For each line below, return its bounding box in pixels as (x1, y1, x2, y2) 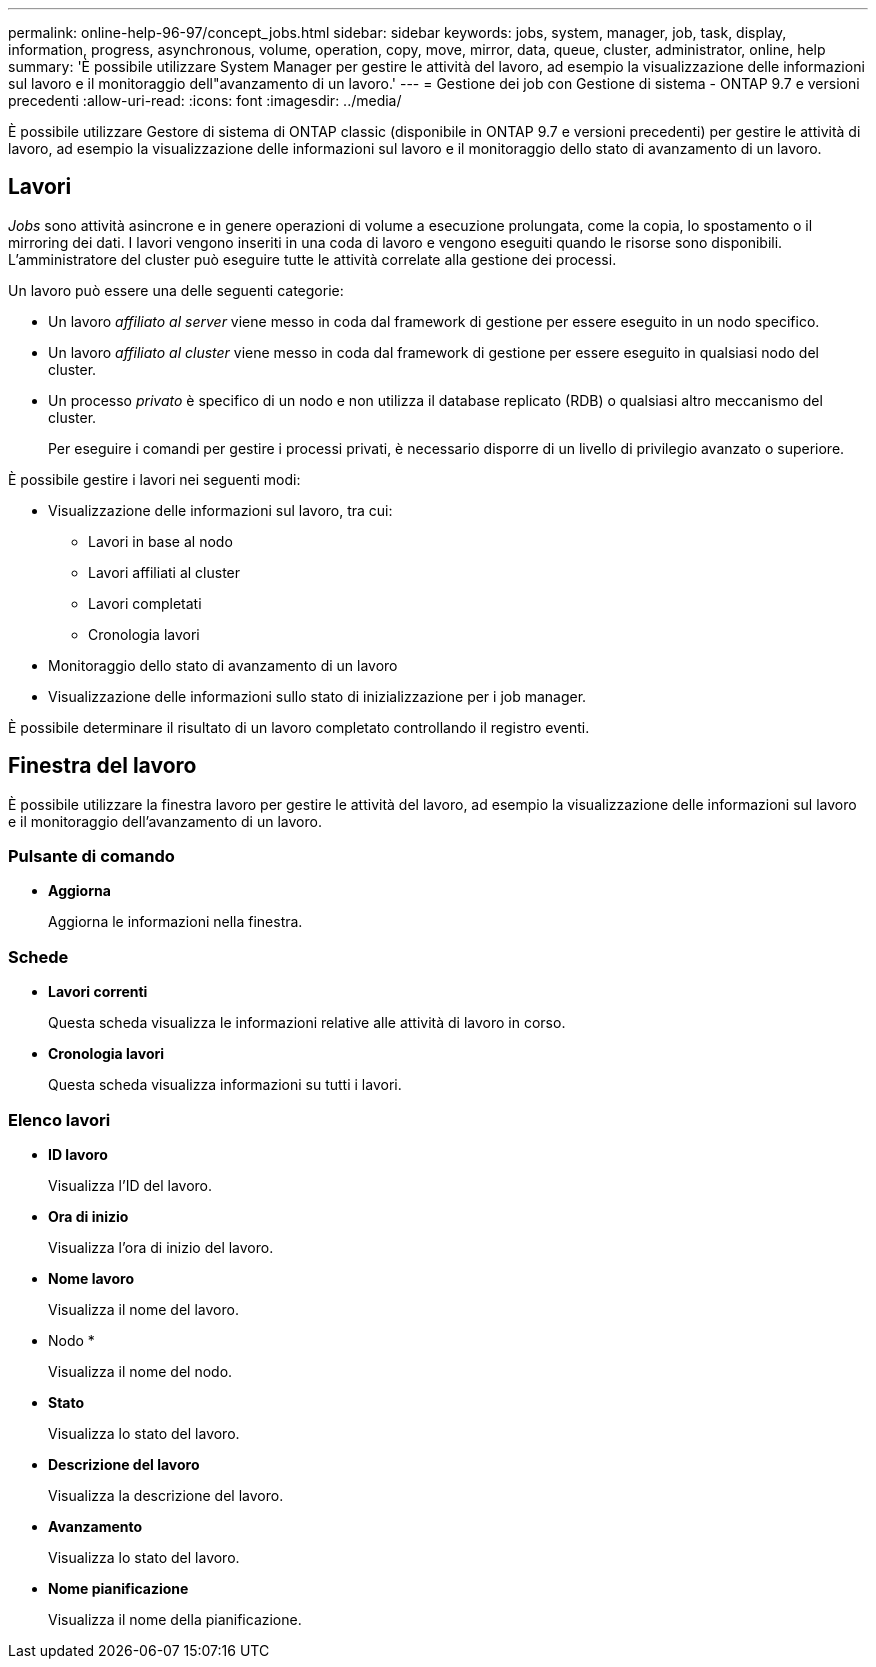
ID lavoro (48, 1145, 108, 1163)
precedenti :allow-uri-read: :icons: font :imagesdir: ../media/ (8, 92, 402, 109)
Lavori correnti (48, 983, 148, 1001)
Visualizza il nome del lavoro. (48, 1300, 239, 1318)
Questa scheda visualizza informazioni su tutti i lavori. (48, 1076, 402, 1094)
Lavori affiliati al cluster (88, 563, 241, 581)
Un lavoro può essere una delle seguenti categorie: (8, 281, 344, 299)
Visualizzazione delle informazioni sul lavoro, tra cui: (48, 501, 393, 519)
